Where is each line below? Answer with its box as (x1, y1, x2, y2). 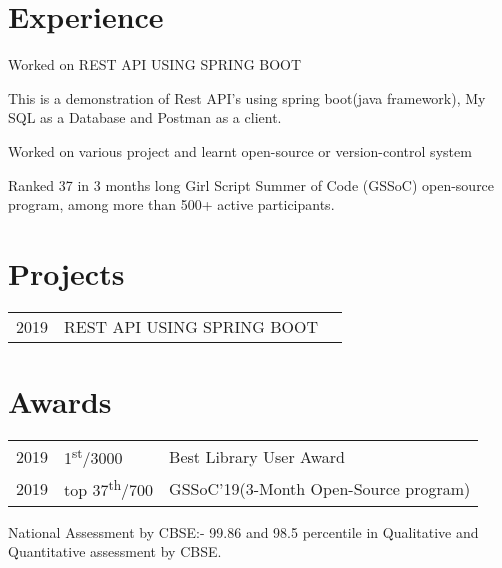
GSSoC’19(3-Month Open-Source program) (169, 476, 471, 500)
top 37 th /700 (64, 475, 154, 502)
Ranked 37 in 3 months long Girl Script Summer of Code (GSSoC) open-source (8, 174, 495, 195)
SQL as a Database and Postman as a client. (8, 107, 282, 128)
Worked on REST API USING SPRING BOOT (8, 54, 302, 75)
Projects (8, 252, 125, 293)
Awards (8, 381, 112, 421)
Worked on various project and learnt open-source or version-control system (8, 140, 472, 161)
